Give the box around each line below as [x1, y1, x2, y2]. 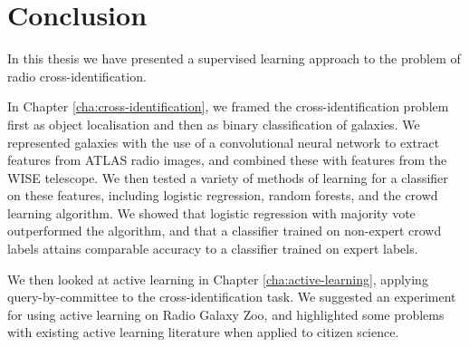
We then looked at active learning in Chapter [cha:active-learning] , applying [7, 269, 428, 288]
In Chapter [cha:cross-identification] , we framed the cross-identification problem [7, 97, 449, 116]
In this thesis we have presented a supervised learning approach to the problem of [7, 49, 461, 68]
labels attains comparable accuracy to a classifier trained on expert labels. [7, 239, 418, 258]
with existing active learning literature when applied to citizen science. [7, 323, 399, 342]
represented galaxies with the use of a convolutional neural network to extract [7, 132, 440, 151]
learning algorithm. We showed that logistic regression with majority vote [7, 203, 416, 222]
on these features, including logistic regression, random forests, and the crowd [7, 186, 438, 205]
